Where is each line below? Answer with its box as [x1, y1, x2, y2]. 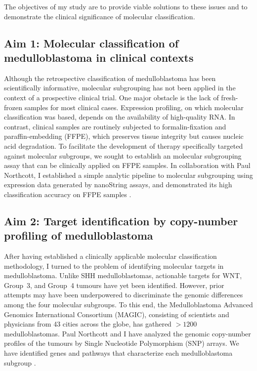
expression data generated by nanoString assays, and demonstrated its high [4, 179, 232, 190]
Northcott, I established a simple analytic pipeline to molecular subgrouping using [4, 169, 253, 180]
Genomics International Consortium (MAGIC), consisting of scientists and [4, 309, 229, 319]
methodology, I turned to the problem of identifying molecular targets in [4, 260, 224, 271]
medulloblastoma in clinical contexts [4, 49, 194, 65]
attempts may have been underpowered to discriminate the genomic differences [4, 289, 243, 300]
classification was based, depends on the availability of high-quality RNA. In [4, 112, 235, 122]
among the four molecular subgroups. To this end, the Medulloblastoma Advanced [4, 299, 253, 310]
